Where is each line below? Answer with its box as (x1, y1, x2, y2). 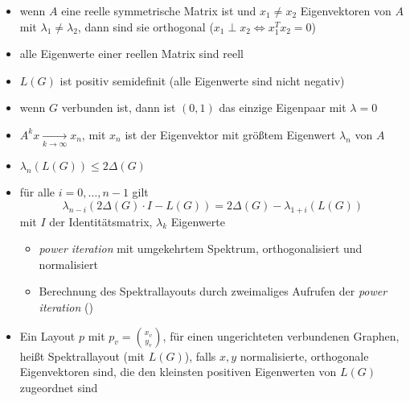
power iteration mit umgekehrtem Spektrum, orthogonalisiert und (39, 240, 363, 257)
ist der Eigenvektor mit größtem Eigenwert (125, 126, 336, 143)
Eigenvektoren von (300, 2, 392, 19)
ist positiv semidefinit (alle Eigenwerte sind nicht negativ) (59, 72, 345, 89)
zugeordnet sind (19, 378, 98, 395)
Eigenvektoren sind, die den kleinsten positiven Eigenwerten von (19, 363, 337, 380)
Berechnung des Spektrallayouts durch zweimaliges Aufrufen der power (39, 283, 387, 300)
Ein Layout (19, 327, 76, 344)
